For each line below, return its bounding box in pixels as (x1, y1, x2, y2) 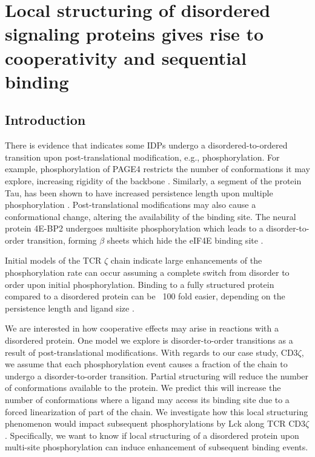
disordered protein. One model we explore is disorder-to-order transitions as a (5, 334, 293, 347)
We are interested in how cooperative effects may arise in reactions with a (5, 322, 279, 335)
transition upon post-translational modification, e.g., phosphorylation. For (5, 150, 280, 163)
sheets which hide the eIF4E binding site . (107, 233, 264, 246)
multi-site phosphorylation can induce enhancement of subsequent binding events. (5, 441, 308, 453)
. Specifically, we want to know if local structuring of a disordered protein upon (5, 429, 299, 441)
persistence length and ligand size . (5, 301, 134, 314)
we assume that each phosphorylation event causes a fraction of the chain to (5, 358, 288, 370)
